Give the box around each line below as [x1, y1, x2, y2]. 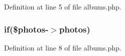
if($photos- [4, 22, 49, 35]
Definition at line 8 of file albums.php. [4, 42, 121, 52]
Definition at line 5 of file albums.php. [4, 1, 121, 11]
